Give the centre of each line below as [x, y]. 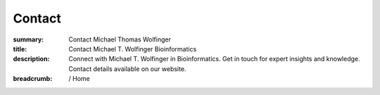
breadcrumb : [33, 79]
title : [20, 49]
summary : [28, 39]
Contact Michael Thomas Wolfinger [120, 39]
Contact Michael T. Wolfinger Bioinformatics [133, 49]
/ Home [80, 79]
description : [31, 59]
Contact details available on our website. [127, 69]
